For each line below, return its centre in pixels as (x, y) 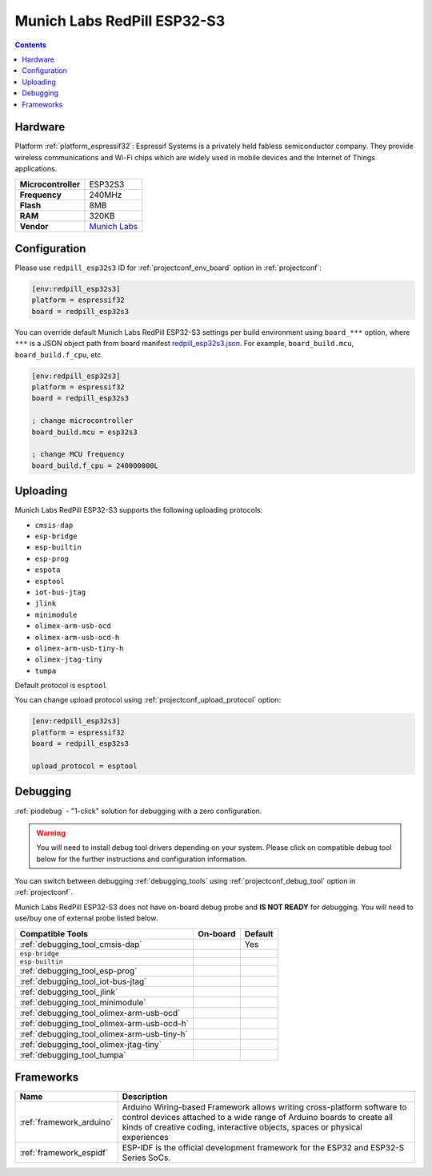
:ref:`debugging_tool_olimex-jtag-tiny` (90, 1044)
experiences (145, 1138)
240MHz (106, 195)
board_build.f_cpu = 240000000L (95, 465)
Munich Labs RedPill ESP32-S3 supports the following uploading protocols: (139, 510)
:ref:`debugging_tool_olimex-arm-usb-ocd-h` (104, 1023)
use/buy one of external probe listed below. (86, 918)
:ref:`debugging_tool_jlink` (69, 992)
